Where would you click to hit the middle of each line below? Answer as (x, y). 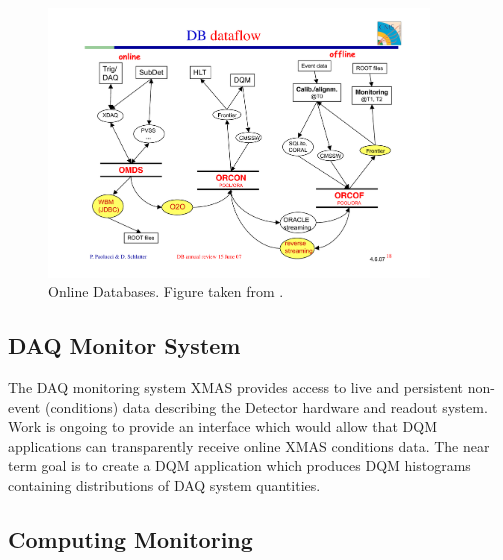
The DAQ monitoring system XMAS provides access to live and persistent (236, 387)
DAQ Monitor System (124, 345)
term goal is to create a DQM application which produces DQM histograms (239, 465)
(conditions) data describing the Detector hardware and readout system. (266, 406)
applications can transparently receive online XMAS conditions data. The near (249, 445)
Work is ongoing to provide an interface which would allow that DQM (222, 426)
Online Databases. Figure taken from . (166, 291)
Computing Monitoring (130, 539)
